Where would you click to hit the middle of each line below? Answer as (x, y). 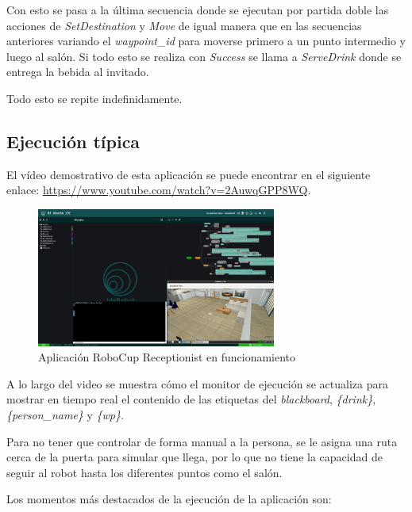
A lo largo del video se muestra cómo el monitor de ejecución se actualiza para (197, 383)
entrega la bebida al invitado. (78, 72)
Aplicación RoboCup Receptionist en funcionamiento (167, 357)
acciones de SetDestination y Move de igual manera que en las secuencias (184, 25)
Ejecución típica (73, 141)
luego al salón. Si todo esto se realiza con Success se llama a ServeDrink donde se (204, 56)
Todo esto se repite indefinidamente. (94, 98)
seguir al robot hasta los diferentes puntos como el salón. (144, 472)
